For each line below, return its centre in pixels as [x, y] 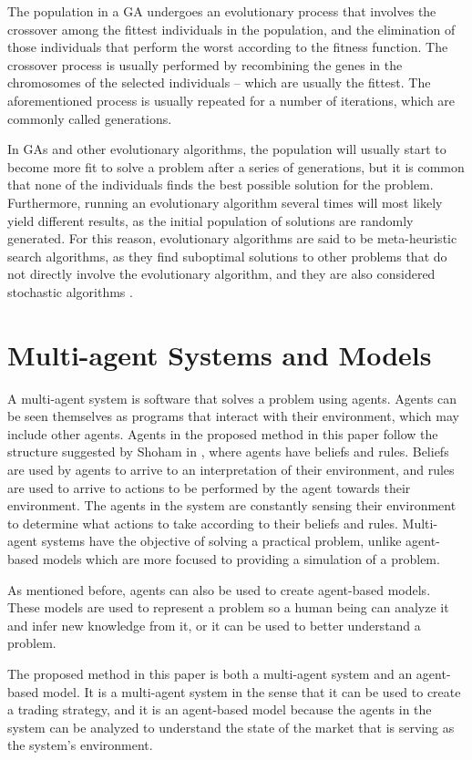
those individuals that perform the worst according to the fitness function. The [228, 47]
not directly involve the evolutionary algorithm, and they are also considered [221, 274]
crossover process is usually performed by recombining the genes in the [205, 64]
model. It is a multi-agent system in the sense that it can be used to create [251, 691]
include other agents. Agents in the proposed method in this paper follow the [223, 433]
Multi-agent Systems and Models [220, 354]
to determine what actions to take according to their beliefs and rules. [203, 523]
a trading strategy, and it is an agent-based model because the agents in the [220, 709]
